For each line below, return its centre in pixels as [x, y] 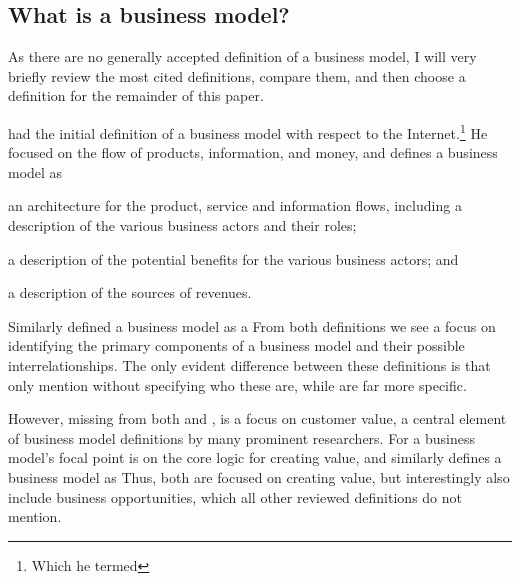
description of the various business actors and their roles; [182, 225]
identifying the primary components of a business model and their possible [236, 345]
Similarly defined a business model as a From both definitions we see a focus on [252, 325]
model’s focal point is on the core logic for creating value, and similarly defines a [255, 457]
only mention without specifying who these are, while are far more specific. [237, 384]
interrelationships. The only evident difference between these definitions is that [249, 364]
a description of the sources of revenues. [130, 292]
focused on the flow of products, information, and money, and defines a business [253, 152]
